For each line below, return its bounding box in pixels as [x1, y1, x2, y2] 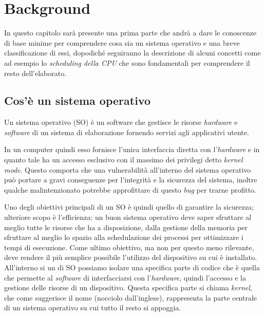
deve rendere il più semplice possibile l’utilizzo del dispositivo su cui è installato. [4, 252, 257, 263]
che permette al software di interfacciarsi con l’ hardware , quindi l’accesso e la [4, 272, 246, 283]
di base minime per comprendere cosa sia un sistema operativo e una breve [4, 37, 240, 48]
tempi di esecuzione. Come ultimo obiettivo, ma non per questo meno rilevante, [4, 241, 254, 252]
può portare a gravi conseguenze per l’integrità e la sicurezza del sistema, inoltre [4, 174, 257, 185]
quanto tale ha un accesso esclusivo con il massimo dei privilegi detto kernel [4, 154, 243, 165]
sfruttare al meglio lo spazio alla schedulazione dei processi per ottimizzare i [4, 232, 243, 243]
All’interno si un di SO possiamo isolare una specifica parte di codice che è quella [4, 262, 260, 273]
